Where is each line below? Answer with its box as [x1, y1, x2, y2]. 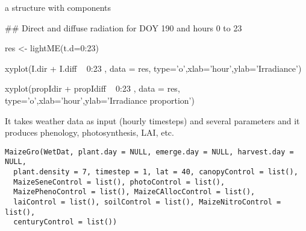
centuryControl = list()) [13, 218, 117, 227]
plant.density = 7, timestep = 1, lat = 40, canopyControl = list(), [13, 168, 298, 177]
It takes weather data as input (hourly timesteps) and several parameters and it [5, 114, 300, 127]
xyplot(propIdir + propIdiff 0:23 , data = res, [5, 82, 180, 95]
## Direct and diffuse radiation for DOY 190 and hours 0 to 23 [5, 21, 242, 34]
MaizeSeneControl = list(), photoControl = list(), [13, 177, 225, 186]
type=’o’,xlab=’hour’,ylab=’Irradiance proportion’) [5, 93, 195, 106]
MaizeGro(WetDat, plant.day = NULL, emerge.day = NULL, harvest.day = [5, 147, 294, 156]
